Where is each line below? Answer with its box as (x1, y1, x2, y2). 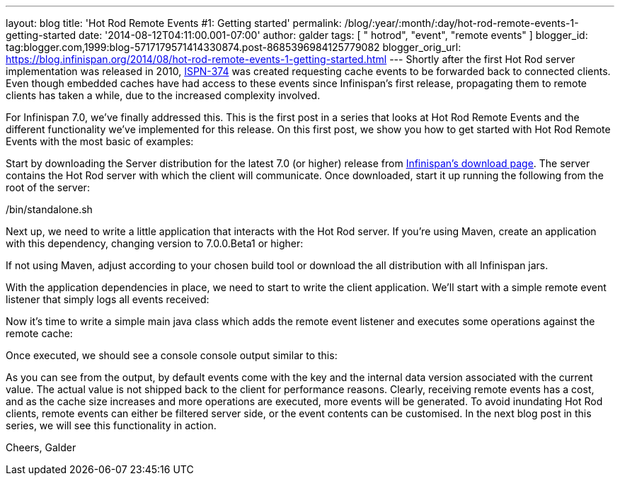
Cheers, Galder (6, 441, 76, 453)
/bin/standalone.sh (6, 203, 93, 215)
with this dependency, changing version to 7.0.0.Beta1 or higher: (6, 237, 304, 249)
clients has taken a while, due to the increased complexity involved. (6, 89, 321, 101)
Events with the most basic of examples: (6, 135, 194, 147)
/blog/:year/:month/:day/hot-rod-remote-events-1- (344, 17, 579, 29)
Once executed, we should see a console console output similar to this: (6, 349, 338, 361)
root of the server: (6, 181, 90, 193)
